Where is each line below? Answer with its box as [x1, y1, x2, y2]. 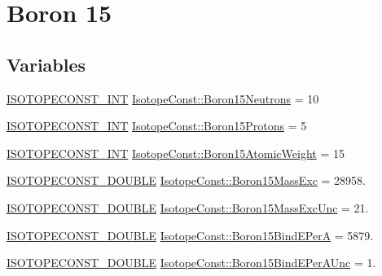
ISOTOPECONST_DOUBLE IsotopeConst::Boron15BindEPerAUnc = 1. [7, 254, 376, 271]
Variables [7, 51, 86, 77]
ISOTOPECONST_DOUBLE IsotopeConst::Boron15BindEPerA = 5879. [7, 226, 374, 243]
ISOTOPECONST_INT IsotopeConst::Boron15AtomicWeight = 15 [7, 144, 345, 161]
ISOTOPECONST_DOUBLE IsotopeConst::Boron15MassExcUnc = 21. [7, 199, 369, 216]
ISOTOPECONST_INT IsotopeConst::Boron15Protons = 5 [7, 117, 307, 134]
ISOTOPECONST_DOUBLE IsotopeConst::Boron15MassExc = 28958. [7, 172, 367, 189]
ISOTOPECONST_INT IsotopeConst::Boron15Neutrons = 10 [7, 90, 319, 107]
